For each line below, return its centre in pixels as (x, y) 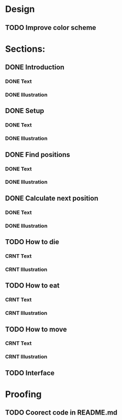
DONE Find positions (38, 155)
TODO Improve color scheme (51, 28)
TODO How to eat (32, 286)
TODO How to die (32, 242)
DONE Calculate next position (52, 198)
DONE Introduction (35, 68)
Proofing (24, 394)
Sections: (25, 49)
